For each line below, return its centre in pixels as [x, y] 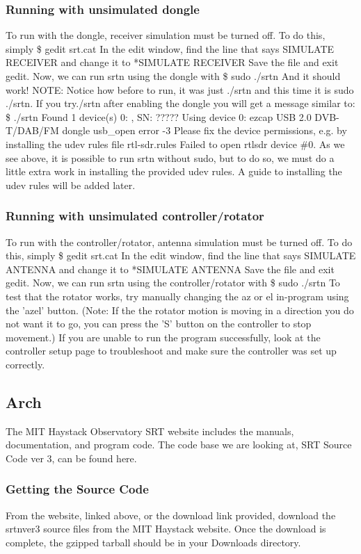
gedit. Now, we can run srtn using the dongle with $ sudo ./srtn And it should [173, 76]
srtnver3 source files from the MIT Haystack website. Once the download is [166, 529]
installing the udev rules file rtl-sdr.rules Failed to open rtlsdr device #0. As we [175, 144]
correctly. [25, 364]
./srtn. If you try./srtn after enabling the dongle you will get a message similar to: [180, 103]
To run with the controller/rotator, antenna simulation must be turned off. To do [179, 242]
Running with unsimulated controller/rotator [135, 216]
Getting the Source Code [77, 489]
